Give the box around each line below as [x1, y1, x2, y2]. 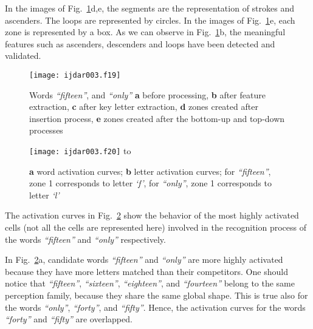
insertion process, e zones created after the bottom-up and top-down [29, 112, 285, 124]
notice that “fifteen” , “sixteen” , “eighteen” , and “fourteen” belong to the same [5, 277, 295, 290]
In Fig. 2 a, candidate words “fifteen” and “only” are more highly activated [5, 253, 283, 266]
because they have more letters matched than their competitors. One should [5, 265, 288, 277]
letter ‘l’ [29, 188, 60, 201]
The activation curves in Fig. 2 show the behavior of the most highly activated [5, 209, 299, 222]
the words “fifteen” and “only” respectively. [5, 232, 166, 245]
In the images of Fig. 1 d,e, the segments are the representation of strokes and [5, 2, 294, 14]
